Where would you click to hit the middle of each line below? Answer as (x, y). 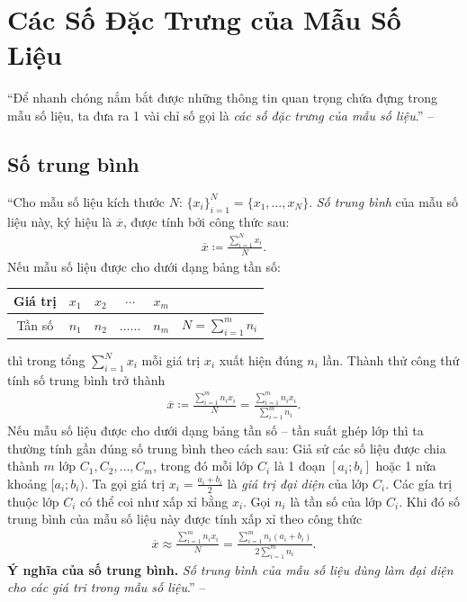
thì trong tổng (46, 360)
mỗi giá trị (171, 360)
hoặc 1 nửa (406, 466)
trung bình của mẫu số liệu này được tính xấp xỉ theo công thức (185, 519)
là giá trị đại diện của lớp (298, 483)
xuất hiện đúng (261, 360)
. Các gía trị (419, 483)
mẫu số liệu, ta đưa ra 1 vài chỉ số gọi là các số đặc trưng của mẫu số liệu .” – (220, 115)
